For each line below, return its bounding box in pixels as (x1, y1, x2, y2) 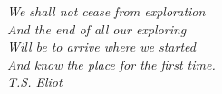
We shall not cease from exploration (7, 2, 206, 20)
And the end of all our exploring (7, 19, 187, 38)
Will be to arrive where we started (7, 37, 196, 56)
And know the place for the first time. (7, 54, 216, 73)
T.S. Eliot (7, 72, 63, 91)
